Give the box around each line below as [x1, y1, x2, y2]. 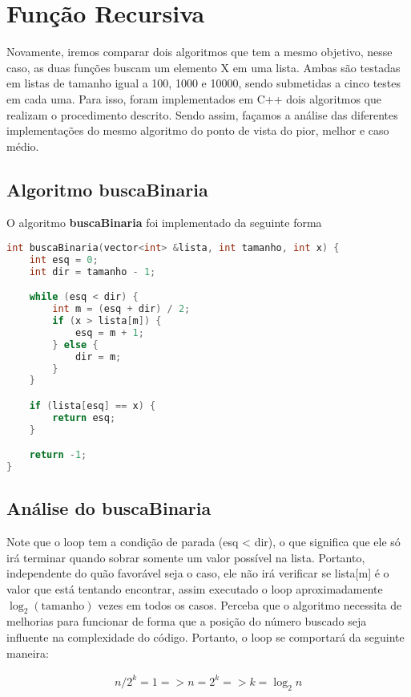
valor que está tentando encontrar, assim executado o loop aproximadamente [6, 581, 383, 598]
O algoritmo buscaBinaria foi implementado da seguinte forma [6, 214, 322, 231]
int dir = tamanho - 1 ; [29, 265, 156, 278]
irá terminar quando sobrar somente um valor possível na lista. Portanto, [6, 549, 365, 565]
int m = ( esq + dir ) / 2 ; [52, 303, 191, 315]
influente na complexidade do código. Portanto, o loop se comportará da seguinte [6, 629, 405, 646]
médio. [6, 137, 39, 154]
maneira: [6, 644, 49, 661]
